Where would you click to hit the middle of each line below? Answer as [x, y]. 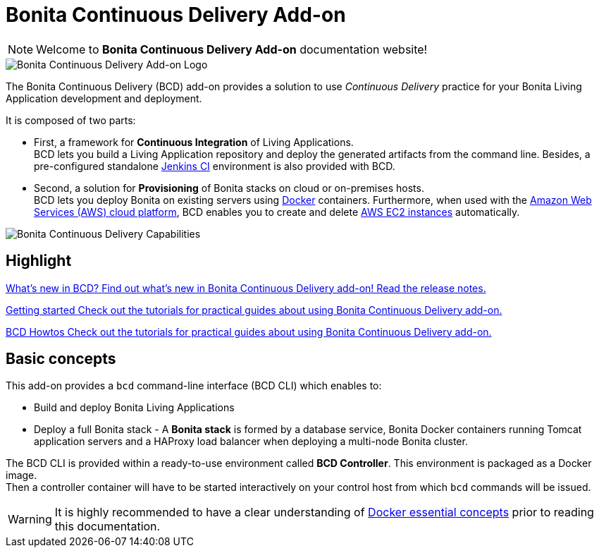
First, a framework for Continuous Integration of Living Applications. [194, 142]
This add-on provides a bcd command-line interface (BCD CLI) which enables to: [194, 386]
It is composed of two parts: [71, 120]
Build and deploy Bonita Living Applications [134, 408]
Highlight [39, 261]
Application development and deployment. [104, 98]
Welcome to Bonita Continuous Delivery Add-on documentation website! [232, 49]
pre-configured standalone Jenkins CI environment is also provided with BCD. [215, 166]
